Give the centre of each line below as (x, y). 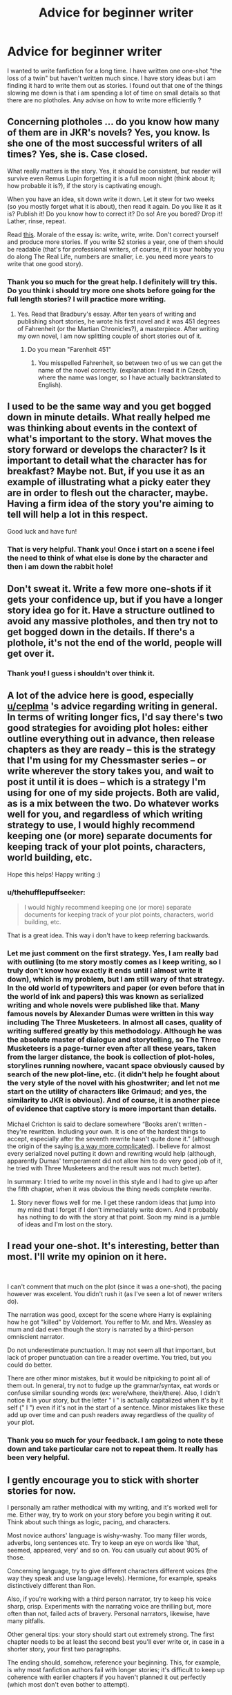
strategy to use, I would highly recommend (101, 825)
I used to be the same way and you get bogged (109, 407)
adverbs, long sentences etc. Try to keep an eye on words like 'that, (104, 1543)
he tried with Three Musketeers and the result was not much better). (104, 1168)
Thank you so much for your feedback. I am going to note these (115, 1441)
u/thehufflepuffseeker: (47, 892)
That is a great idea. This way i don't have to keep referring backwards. (109, 935)
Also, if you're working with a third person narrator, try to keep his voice (109, 1599)
